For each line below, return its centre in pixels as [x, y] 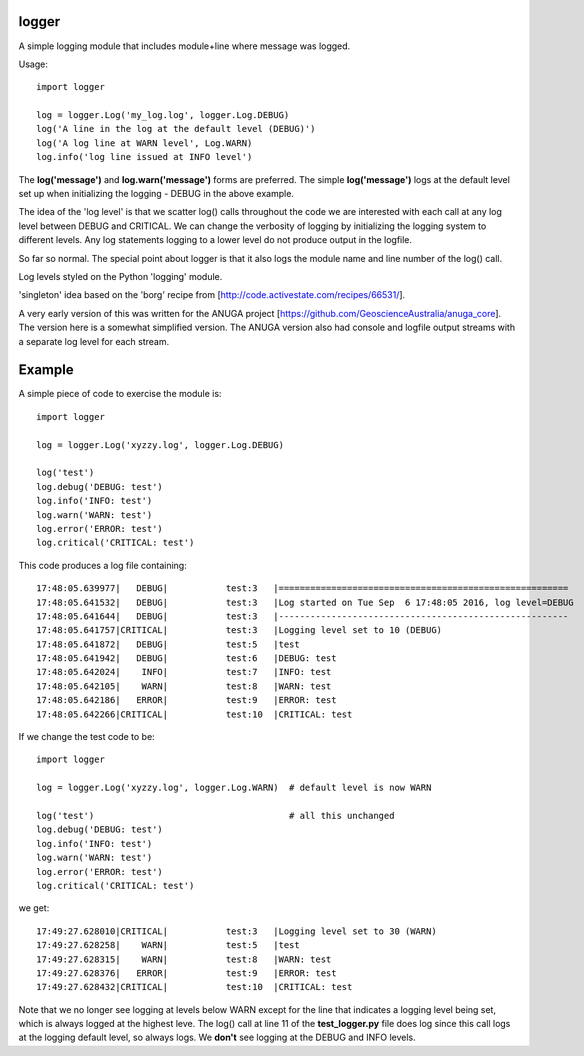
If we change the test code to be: [86, 737]
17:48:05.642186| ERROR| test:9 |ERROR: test [186, 700]
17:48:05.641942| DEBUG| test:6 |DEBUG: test [186, 658]
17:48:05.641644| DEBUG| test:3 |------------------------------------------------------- [302, 616]
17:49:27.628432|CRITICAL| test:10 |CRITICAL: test [194, 987]
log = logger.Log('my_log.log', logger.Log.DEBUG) [163, 115]
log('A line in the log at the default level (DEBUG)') [176, 129]
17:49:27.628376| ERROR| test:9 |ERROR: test [186, 973]
